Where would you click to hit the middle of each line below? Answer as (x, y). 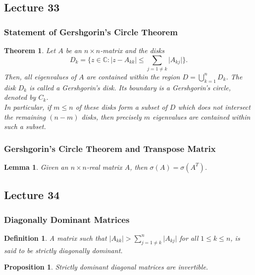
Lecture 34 (32, 195)
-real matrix (104, 167)
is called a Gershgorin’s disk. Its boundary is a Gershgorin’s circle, (130, 87)
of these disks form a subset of (121, 106)
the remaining (25, 116)
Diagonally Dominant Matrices (67, 219)
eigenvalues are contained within (202, 116)
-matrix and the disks (132, 50)
